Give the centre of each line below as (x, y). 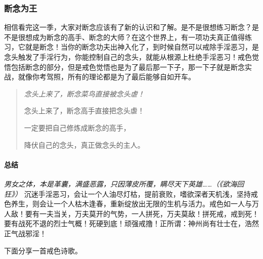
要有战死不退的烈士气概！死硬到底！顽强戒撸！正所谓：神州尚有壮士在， (124, 223)
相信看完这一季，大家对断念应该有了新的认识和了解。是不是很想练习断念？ (128, 27)
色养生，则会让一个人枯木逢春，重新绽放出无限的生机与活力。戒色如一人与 (128, 204)
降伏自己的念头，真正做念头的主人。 (84, 144)
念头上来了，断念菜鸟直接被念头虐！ (84, 93)
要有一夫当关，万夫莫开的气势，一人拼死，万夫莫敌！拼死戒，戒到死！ (142, 213)
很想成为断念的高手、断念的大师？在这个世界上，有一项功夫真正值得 (131, 37)
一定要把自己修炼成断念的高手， (77, 127)
